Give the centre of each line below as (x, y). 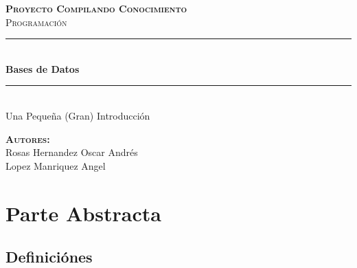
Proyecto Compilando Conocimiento (96, 8)
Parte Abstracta (83, 213)
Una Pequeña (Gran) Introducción (78, 115)
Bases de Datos (43, 68)
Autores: (28, 138)
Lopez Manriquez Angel (56, 165)
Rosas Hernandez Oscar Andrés (72, 152)
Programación (36, 22)
